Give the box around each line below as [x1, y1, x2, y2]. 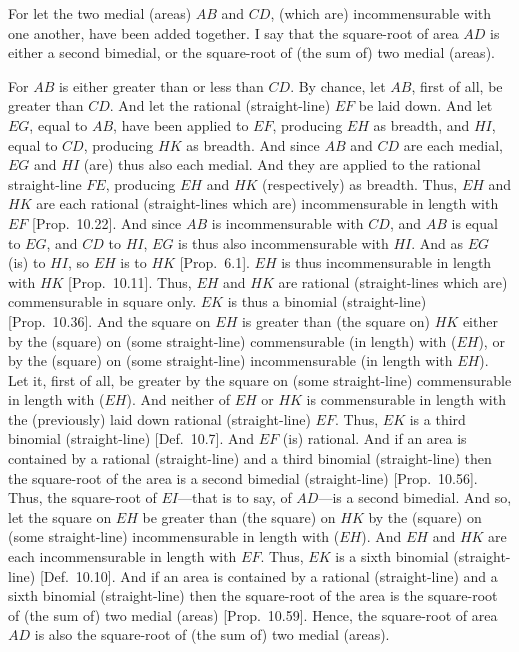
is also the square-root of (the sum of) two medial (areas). [34, 624, 390, 645]
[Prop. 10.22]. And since [32, 212, 182, 233]
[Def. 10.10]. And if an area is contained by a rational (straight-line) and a [39, 565, 498, 586]
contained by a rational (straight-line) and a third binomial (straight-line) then [8, 448, 492, 469]
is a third [409, 408, 466, 429]
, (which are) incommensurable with [270, 3, 492, 23]
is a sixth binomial [335, 546, 449, 567]
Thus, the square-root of [8, 487, 157, 508]
